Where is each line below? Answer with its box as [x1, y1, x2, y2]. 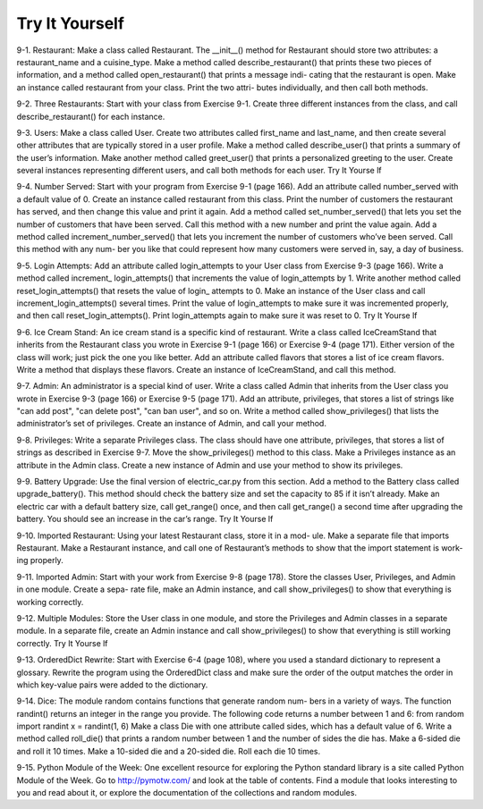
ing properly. [16, 555, 64, 566]
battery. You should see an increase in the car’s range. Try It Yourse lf [16, 514, 274, 525]
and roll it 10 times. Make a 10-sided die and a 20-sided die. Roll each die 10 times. [16, 746, 321, 756]
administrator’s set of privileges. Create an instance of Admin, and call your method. [16, 418, 326, 429]
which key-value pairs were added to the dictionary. [16, 679, 208, 690]
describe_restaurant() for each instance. [16, 111, 165, 122]
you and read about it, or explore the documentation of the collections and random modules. [16, 788, 358, 798]
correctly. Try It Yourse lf [16, 637, 108, 648]
